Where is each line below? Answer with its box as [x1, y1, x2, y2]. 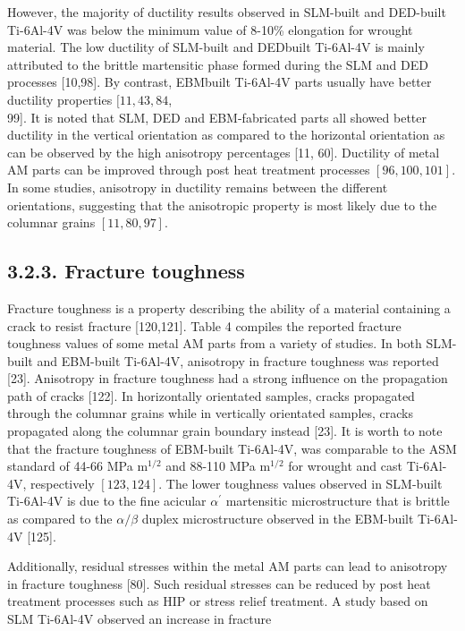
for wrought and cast [288, 456, 402, 475]
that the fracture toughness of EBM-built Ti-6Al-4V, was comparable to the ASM [7, 439, 457, 457]
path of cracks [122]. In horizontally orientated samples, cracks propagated [7, 386, 415, 405]
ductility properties [7, 90, 113, 108]
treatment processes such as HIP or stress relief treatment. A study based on [7, 592, 428, 610]
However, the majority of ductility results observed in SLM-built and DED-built [7, 3, 446, 21]
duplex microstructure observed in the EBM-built [141, 509, 414, 528]
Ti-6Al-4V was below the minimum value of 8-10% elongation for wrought [7, 20, 413, 38]
